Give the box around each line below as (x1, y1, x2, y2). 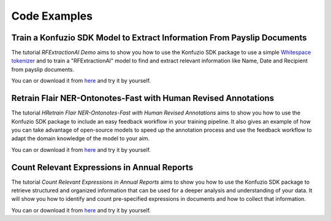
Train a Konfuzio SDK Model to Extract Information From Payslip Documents (11, 32, 307, 43)
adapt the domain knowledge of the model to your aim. (11, 135, 150, 142)
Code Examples (11, 9, 93, 23)
